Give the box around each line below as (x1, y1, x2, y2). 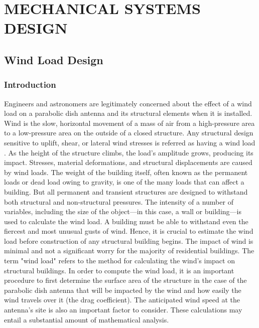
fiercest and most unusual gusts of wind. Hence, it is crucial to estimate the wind (4, 226, 253, 236)
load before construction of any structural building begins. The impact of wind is (4, 235, 253, 246)
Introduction (4, 78, 56, 91)
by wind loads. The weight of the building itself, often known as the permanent (4, 167, 248, 177)
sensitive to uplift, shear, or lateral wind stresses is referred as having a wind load (4, 137, 255, 147)
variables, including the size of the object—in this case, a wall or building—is (4, 206, 241, 217)
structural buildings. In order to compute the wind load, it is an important (4, 265, 234, 275)
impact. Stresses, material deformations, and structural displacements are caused (4, 157, 252, 168)
